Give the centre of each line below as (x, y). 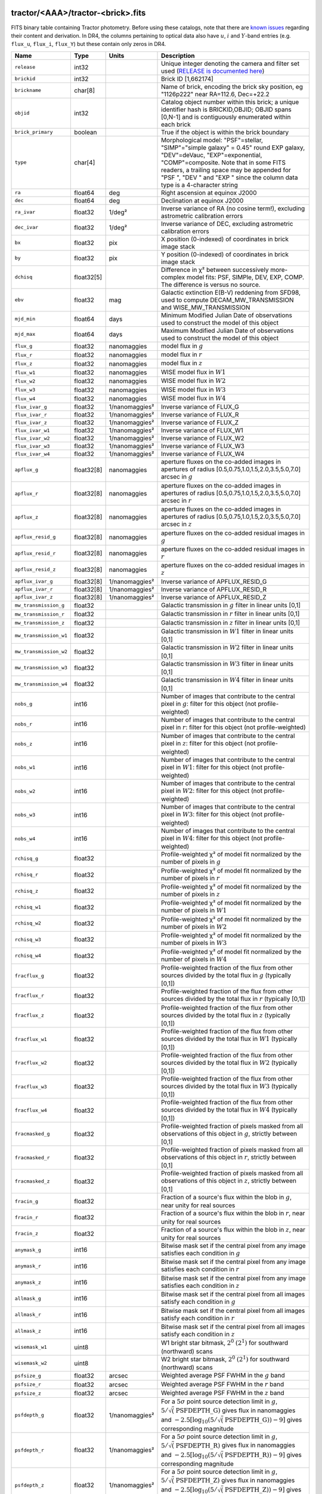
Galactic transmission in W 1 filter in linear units (227, 631)
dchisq (24, 277)
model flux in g (182, 345)
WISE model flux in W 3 (193, 390)
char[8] (85, 90)
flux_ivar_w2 (32, 438)
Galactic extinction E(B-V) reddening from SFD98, (231, 292)
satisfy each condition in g (198, 1302)
